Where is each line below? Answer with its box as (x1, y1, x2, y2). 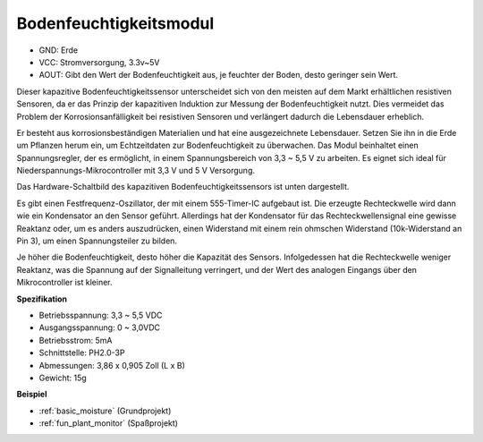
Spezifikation (16, 293, 67, 304)
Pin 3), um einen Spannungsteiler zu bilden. (16, 235, 178, 246)
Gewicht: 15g (38, 372, 87, 383)
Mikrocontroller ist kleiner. (16, 277, 113, 288)
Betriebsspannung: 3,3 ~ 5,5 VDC (38, 310, 163, 320)
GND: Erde (38, 45, 79, 55)
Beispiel (16, 389, 47, 400)
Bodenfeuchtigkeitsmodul (16, 13, 215, 33)
